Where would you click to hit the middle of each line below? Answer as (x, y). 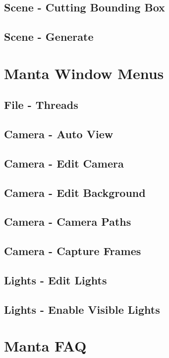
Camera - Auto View (59, 134)
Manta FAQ (45, 346)
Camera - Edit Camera (64, 163)
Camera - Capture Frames (73, 251)
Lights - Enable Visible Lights (82, 309)
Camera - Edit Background (75, 192)
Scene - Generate (49, 37)
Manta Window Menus (84, 73)
